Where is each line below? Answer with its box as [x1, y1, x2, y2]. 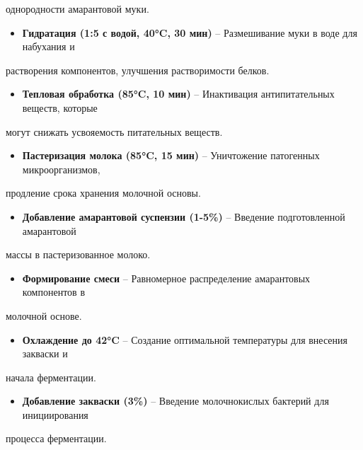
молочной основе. [6, 308, 82, 323]
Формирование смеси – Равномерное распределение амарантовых [22, 270, 311, 285]
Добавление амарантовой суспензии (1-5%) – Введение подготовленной [22, 209, 345, 224]
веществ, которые [22, 100, 98, 115]
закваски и [22, 346, 68, 361]
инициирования [22, 407, 88, 422]
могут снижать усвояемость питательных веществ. [6, 124, 223, 139]
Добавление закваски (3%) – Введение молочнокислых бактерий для [22, 393, 329, 408]
